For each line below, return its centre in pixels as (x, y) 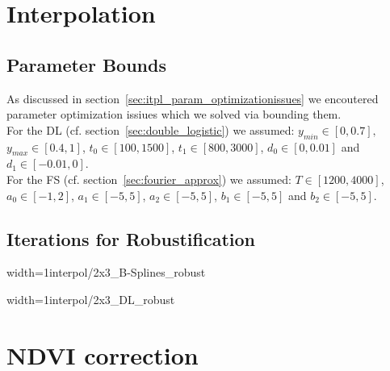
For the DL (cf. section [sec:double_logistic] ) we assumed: (151, 129)
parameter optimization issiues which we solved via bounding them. (174, 114)
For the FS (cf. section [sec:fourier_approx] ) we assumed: (149, 179)
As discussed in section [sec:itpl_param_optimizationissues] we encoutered (193, 98)
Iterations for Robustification (131, 238)
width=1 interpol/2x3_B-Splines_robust (106, 272)
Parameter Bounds (86, 64)
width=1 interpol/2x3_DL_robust (91, 299)
